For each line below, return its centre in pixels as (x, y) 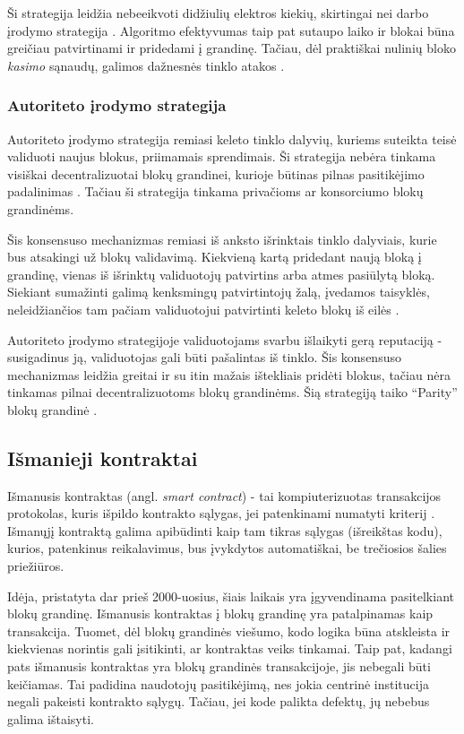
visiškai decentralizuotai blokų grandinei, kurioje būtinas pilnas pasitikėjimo (216, 173)
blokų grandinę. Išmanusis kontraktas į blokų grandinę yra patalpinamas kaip (220, 613)
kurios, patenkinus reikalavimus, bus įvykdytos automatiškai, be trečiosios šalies (227, 548)
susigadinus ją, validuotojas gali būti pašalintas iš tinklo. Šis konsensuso (204, 357)
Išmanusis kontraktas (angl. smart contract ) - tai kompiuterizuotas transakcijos (224, 495)
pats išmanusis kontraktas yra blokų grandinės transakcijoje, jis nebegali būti (219, 666)
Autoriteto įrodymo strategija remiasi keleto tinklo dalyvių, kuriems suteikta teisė (232, 138)
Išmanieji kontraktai (103, 458)
